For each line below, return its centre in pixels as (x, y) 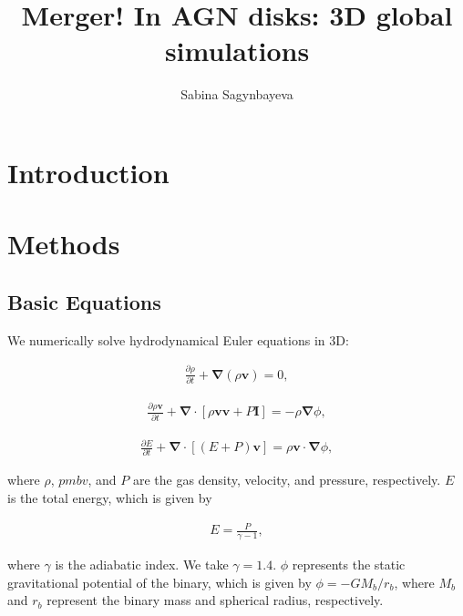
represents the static (349, 564)
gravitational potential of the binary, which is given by (159, 582)
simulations (237, 51)
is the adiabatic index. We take (142, 564)
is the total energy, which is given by (110, 498)
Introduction (88, 172)
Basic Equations (84, 301)
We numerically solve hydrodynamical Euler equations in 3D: (178, 339)
